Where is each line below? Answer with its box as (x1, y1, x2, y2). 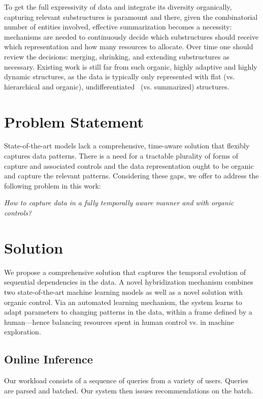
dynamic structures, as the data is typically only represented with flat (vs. (4, 71, 235, 82)
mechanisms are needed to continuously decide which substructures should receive (4, 31, 259, 42)
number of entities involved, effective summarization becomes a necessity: (4, 21, 232, 32)
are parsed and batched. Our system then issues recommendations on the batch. (4, 385, 253, 395)
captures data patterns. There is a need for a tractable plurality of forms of (4, 150, 239, 161)
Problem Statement (4, 111, 144, 132)
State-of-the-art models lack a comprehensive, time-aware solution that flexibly (4, 140, 250, 151)
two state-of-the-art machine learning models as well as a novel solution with (4, 286, 243, 297)
